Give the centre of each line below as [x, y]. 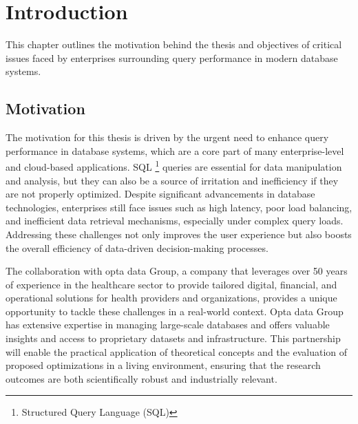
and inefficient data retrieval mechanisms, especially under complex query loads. [175, 221]
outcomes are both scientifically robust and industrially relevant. [141, 378]
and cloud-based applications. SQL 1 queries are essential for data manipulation [174, 166]
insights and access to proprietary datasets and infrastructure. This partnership [173, 338]
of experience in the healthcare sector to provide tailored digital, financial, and [171, 284]
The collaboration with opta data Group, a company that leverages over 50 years [177, 271]
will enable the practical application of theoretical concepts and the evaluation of [177, 351]
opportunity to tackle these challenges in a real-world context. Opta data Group [175, 311]
